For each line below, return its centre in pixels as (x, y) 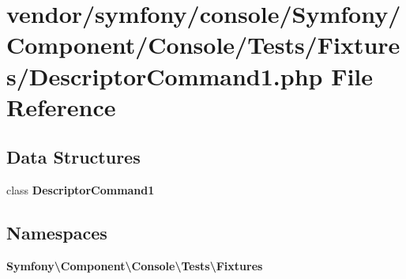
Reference (61, 106)
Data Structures (73, 157)
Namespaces (57, 233)
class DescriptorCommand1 (81, 190)
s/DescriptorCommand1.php (165, 75)
